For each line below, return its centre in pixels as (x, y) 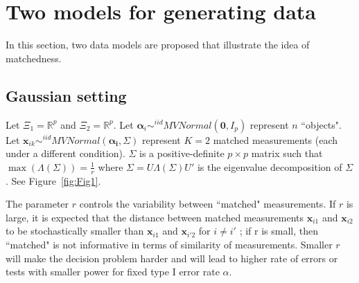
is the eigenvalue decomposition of (270, 166)
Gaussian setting (66, 95)
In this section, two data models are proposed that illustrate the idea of (158, 45)
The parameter (37, 204)
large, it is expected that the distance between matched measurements (155, 217)
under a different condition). (65, 153)
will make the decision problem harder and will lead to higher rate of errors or (172, 258)
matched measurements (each (275, 139)
